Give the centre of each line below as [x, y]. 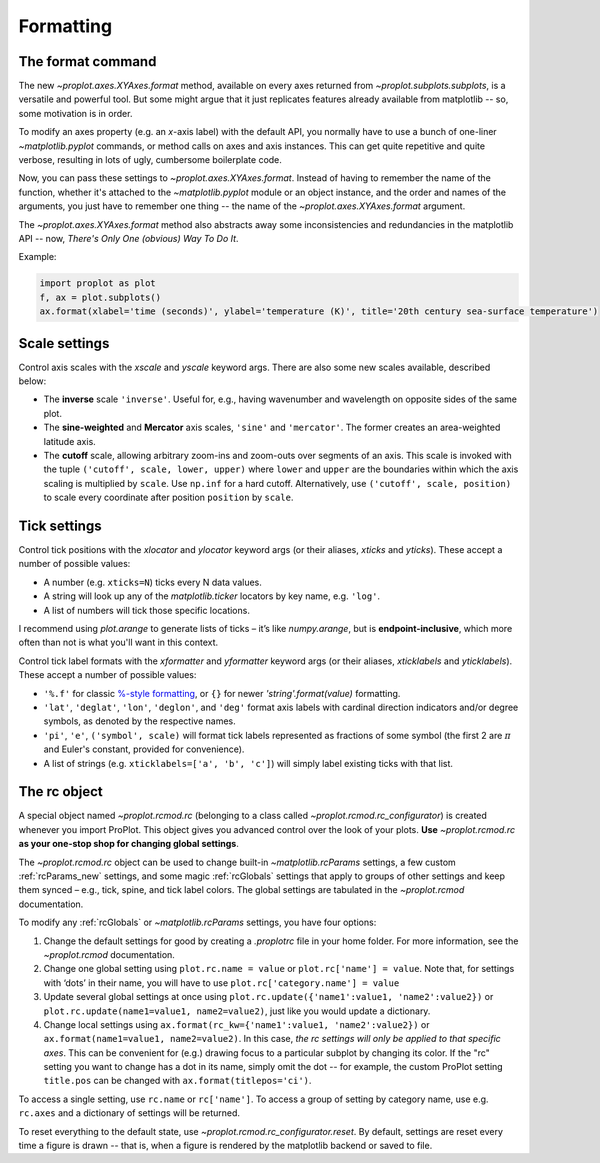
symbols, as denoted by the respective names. [139, 721]
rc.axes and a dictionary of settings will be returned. [129, 1113]
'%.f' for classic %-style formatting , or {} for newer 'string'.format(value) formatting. [222, 693]
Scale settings [64, 343]
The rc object [61, 791]
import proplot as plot [98, 283]
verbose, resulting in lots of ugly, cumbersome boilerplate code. [150, 160]
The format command [87, 61]
